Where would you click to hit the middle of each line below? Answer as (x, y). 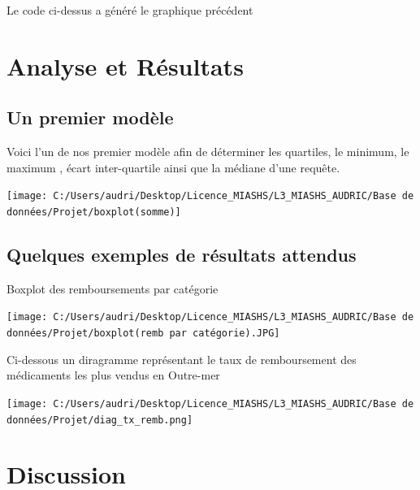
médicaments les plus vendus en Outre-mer (113, 375)
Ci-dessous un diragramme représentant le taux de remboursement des (182, 359)
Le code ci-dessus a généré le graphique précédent (130, 10)
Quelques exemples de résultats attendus (182, 255)
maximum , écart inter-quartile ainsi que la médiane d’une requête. (173, 167)
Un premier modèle (90, 117)
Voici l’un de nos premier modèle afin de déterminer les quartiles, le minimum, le (208, 152)
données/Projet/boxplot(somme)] (94, 212)
